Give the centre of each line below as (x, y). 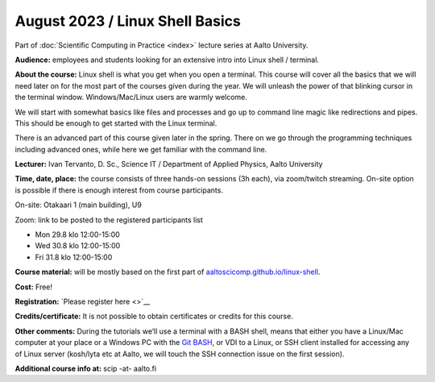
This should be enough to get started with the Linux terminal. (116, 123)
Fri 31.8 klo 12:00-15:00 (74, 257)
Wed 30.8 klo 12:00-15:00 (78, 246)
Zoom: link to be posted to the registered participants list (109, 220)
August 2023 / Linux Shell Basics (128, 21)
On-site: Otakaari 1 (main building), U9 (79, 205)
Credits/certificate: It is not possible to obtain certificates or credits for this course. (154, 316)
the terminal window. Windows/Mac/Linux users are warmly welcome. (131, 98)
